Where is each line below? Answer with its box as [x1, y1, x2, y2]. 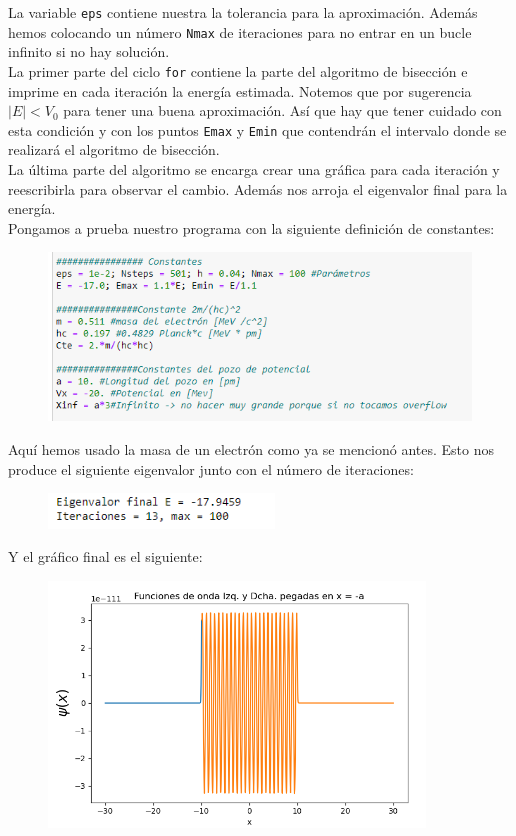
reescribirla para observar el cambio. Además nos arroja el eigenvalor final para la [8, 178, 508, 199]
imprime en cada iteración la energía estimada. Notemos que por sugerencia [8, 80, 472, 101]
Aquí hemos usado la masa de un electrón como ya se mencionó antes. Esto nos [8, 439, 495, 459]
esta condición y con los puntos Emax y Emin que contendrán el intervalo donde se [8, 119, 507, 140]
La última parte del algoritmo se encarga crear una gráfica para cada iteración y [8, 159, 500, 179]
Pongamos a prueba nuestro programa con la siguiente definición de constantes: [8, 217, 495, 238]
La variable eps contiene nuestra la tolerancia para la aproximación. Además [8, 2, 478, 22]
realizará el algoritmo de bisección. [8, 139, 220, 160]
